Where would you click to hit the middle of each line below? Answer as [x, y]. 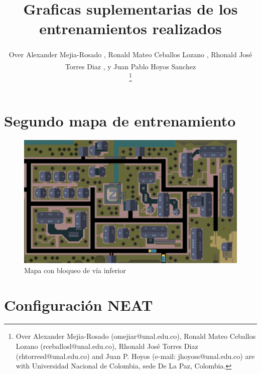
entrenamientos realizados [130, 28]
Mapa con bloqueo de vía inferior [75, 270]
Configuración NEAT [79, 304]
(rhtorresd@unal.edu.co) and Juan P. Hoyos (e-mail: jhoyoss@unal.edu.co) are [135, 356]
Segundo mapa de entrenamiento [120, 121]
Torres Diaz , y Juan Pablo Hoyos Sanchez [130, 66]
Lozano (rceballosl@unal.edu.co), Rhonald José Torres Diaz [107, 346]
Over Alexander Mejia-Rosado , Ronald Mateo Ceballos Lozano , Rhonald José [130, 54]
